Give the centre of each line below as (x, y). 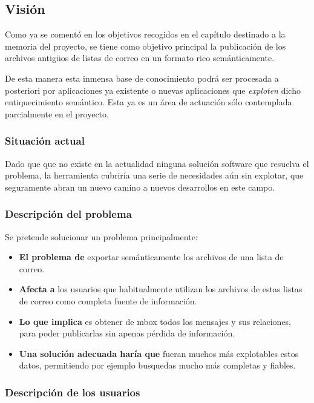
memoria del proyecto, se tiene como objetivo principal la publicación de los (146, 46)
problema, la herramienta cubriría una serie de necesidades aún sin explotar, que (154, 175)
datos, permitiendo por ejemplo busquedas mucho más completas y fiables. (157, 365)
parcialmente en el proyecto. (57, 113)
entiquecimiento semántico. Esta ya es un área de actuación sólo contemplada (149, 102)
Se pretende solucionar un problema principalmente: (101, 236)
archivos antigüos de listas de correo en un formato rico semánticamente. (140, 58)
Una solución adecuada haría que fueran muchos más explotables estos (159, 353)
